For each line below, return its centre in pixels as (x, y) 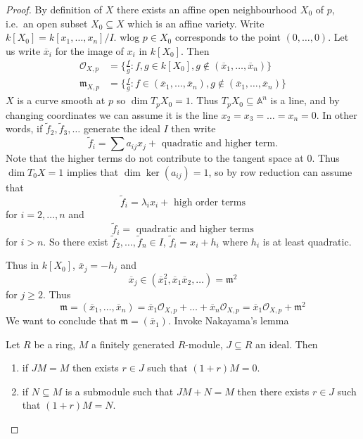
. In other (337, 114)
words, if (24, 128)
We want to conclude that (62, 320)
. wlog (127, 37)
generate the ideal (122, 128)
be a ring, (55, 344)
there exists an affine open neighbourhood (207, 9)
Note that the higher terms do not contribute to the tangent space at (155, 158)
